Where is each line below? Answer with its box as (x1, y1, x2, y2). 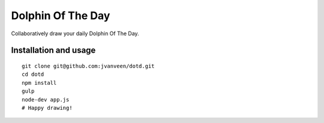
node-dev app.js (22, 96, 70, 103)
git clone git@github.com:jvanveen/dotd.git (22, 63, 155, 69)
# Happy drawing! (22, 104, 73, 111)
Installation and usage (11, 45, 96, 56)
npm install (22, 79, 57, 86)
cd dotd (22, 71, 44, 78)
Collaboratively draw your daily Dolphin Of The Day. (11, 30, 139, 37)
